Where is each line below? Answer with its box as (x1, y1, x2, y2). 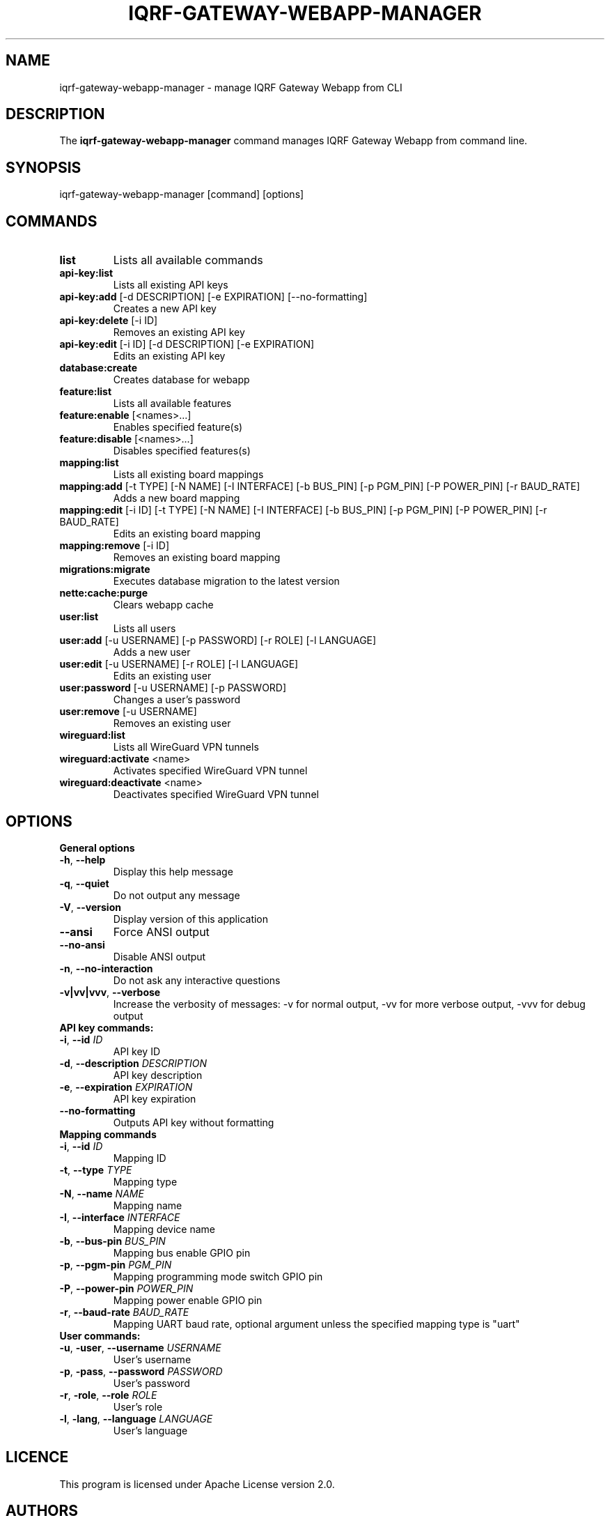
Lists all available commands (113, 253, 263, 268)
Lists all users (113, 622, 176, 635)
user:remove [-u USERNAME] (59, 705, 197, 718)
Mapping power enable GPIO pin (113, 1294, 263, 1306)
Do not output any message (113, 889, 240, 901)
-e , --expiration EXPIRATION (59, 1080, 193, 1093)
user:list (59, 611, 99, 623)
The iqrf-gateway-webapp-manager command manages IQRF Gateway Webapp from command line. (59, 135, 528, 147)
